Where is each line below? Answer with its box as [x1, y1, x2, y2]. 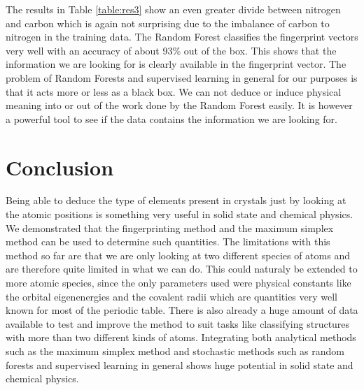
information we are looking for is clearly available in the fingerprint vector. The [6, 57, 346, 71]
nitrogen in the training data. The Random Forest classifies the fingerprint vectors [6, 29, 358, 44]
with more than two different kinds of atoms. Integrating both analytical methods [6, 330, 356, 345]
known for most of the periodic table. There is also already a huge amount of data [6, 303, 358, 317]
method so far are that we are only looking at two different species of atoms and [6, 247, 350, 262]
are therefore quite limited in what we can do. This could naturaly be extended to [6, 261, 358, 276]
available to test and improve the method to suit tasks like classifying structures [6, 316, 350, 331]
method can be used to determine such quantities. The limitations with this [6, 234, 330, 249]
